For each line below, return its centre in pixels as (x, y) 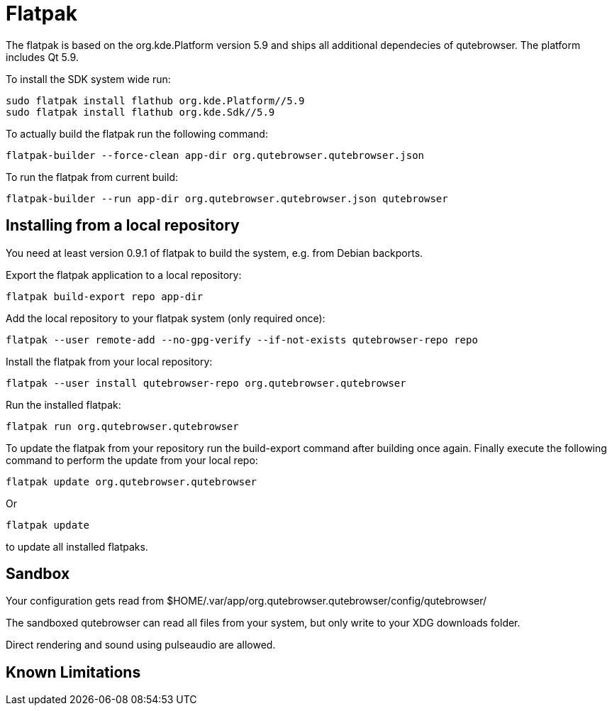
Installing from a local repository (123, 226)
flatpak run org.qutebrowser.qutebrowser (122, 426)
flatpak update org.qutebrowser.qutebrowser (132, 481)
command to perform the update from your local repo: (132, 460)
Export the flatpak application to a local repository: (124, 275)
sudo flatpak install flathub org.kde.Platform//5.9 (155, 100)
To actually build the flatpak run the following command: (137, 133)
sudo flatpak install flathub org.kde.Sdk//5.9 (140, 112)
